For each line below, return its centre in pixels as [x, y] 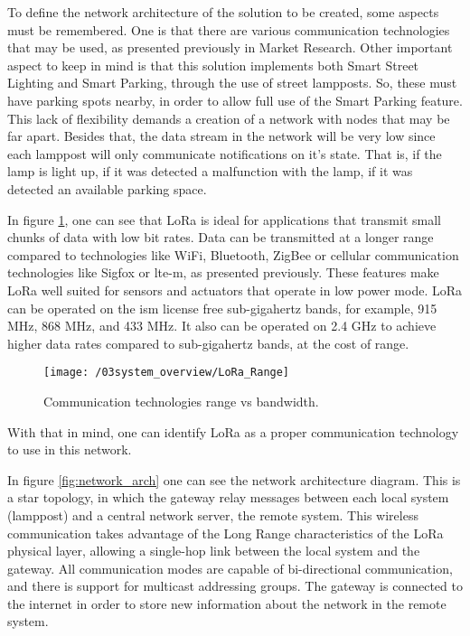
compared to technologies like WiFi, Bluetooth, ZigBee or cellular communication [233, 254]
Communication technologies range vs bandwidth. [181, 401]
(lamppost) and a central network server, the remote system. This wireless [213, 514]
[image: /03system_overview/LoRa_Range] [167, 373]
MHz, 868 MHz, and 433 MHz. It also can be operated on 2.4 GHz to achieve [222, 326]
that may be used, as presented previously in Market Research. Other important [230, 47]
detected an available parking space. [107, 188]
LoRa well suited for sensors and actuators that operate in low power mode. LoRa [235, 290]
